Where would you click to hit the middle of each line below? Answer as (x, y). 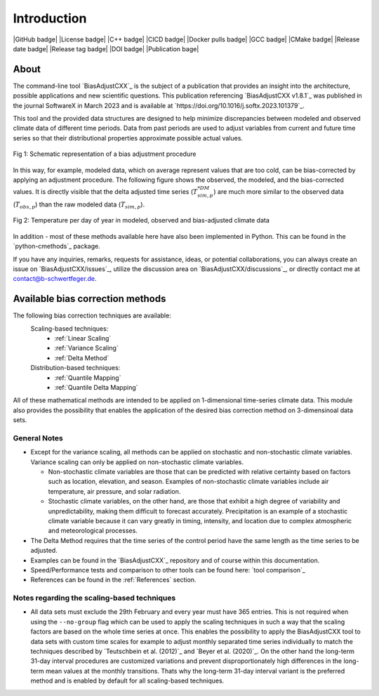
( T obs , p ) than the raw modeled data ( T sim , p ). (79, 205)
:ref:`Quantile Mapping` (88, 377)
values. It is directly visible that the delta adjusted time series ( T (105, 192)
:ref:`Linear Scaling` (83, 338)
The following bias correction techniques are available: (92, 315)
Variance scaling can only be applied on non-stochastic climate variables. (137, 462)
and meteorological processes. (93, 531)
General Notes (38, 438)
